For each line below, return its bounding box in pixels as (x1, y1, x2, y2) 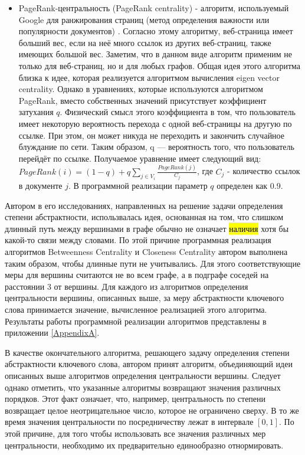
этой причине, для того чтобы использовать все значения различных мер (5, 427, 266, 439)
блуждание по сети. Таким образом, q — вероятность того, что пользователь (18, 140, 294, 153)
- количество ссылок (227, 165, 300, 177)
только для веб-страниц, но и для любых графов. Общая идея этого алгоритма (18, 59, 301, 71)
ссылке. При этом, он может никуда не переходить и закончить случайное (18, 129, 284, 141)
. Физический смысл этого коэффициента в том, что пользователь (60, 106, 296, 118)
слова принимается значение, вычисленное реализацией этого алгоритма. (5, 303, 267, 316)
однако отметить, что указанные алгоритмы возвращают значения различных (5, 381, 281, 393)
